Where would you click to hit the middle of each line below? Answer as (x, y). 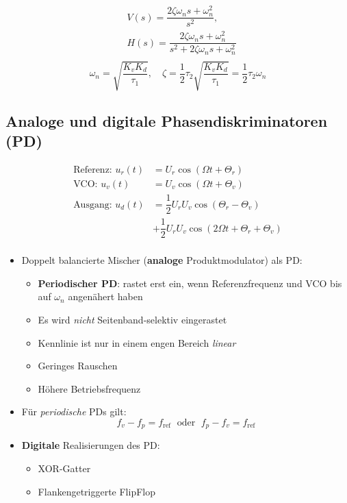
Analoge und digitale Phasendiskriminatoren (167, 120)
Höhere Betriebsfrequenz (89, 388)
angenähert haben (105, 296)
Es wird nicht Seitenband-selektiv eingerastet (132, 320)
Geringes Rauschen (78, 366)
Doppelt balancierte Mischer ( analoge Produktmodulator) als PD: (162, 260)
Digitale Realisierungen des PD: (91, 445)
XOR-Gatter (64, 468)
